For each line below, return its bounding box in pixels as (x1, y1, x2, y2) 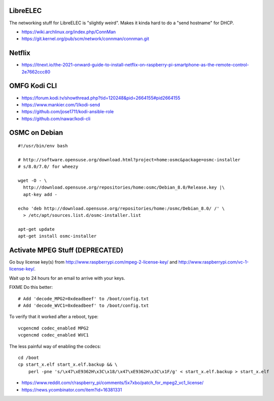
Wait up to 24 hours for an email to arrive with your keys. (9, 275, 126, 281)
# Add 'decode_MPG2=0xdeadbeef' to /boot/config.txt (18, 296, 149, 301)
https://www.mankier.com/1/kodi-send (21, 102, 100, 108)
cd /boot (18, 355, 39, 360)
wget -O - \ (18, 178, 47, 184)
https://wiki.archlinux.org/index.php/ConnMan (21, 29, 116, 35)
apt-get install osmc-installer (18, 233, 97, 239)
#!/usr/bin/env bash (18, 143, 68, 149)
